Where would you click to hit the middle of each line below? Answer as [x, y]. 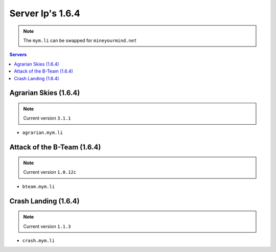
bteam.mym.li [39, 186]
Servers [18, 55]
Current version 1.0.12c [50, 172]
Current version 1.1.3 [47, 226]
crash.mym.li [39, 241]
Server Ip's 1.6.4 [45, 13]
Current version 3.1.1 [47, 118]
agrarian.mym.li [43, 132]
